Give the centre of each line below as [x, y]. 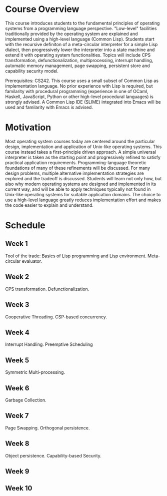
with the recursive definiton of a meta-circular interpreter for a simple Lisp [81, 44]
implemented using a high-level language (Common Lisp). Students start [80, 39]
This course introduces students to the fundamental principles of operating [82, 23]
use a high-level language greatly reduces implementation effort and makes [83, 200]
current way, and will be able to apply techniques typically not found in [78, 189]
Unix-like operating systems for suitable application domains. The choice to [83, 194]
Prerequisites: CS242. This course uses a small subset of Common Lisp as [82, 81]
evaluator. [32, 261]
